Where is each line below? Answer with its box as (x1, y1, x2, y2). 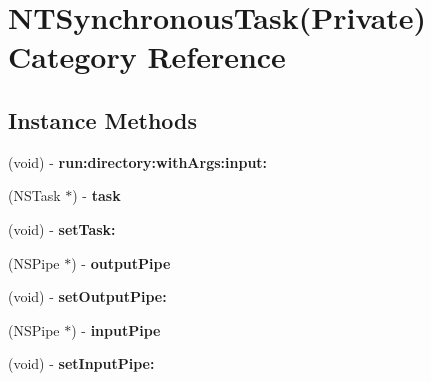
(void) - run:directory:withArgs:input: (8, 151, 268, 172)
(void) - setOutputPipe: (8, 286, 167, 307)
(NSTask (8, 185, 61, 206)
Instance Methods (8, 104, 197, 135)
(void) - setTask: (8, 218, 116, 239)
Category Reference (8, 36, 286, 77)
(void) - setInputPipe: (8, 353, 155, 374)
